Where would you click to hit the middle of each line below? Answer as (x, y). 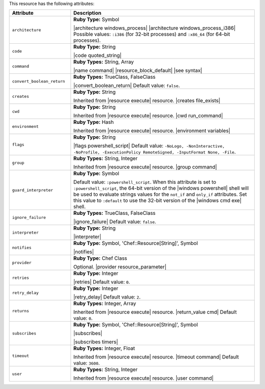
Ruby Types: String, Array (104, 62)
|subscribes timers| (96, 342)
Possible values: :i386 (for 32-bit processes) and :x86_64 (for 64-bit (152, 34)
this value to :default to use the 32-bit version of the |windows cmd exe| (157, 201)
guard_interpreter (33, 190)
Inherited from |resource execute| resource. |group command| (145, 167)
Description (87, 13)
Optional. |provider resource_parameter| (120, 267)
